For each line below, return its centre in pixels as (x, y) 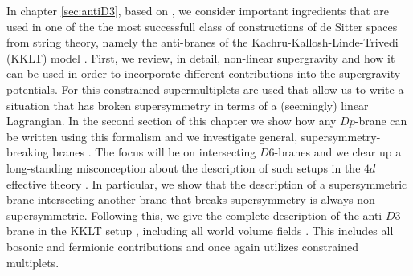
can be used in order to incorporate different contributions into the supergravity (204, 73)
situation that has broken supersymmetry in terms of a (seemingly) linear (188, 105)
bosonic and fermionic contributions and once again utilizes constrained (182, 246)
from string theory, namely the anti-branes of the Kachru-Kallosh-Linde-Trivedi (202, 42)
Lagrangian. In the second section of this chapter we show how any (172, 121)
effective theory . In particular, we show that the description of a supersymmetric (207, 183)
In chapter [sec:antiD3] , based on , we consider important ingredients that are (198, 10)
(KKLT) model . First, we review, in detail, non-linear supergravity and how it (201, 57)
